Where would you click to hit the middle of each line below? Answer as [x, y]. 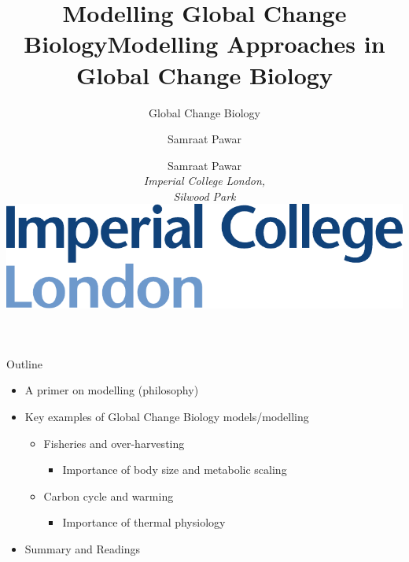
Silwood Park [204, 196]
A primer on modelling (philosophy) [112, 390]
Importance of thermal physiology [144, 522]
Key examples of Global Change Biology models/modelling [167, 416]
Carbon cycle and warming [109, 495]
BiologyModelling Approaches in [204, 44]
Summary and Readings [82, 548]
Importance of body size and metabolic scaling [175, 470]
